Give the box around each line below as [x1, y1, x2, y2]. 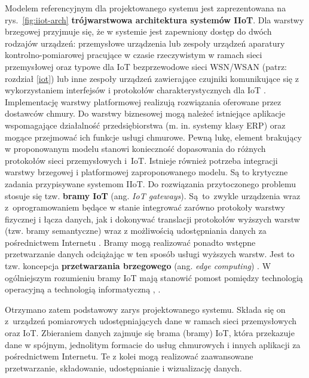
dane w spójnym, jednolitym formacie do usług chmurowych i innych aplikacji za [5, 338, 301, 350]
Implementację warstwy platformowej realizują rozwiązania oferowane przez [5, 95, 282, 108]
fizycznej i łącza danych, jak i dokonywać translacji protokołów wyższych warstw [5, 212, 300, 225]
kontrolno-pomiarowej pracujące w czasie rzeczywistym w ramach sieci [5, 48, 262, 61]
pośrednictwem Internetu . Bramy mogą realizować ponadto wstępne [5, 236, 256, 248]
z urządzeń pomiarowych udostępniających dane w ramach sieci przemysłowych [5, 315, 297, 327]
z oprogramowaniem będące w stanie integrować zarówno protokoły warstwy [5, 201, 285, 214]
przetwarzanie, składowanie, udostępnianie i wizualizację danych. [5, 361, 242, 374]
